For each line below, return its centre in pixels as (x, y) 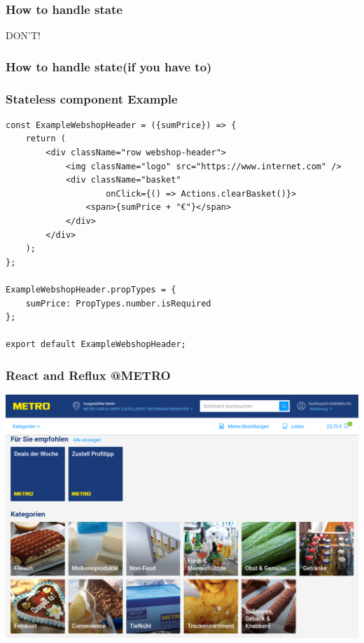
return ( (45, 139)
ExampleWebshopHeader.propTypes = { (91, 290)
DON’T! (23, 35)
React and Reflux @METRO (88, 375)
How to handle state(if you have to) (109, 66)
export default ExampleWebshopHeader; (96, 345)
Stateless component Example (92, 98)
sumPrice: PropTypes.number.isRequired (118, 303)
